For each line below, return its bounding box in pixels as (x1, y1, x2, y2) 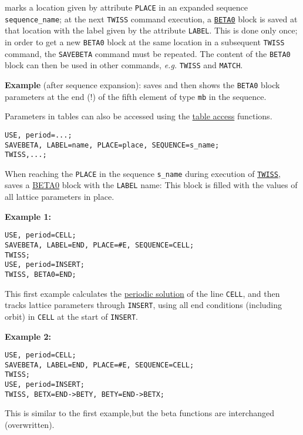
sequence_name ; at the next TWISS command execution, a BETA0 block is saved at (5, 12, 298, 25)
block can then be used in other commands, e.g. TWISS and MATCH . (5, 59, 243, 71)
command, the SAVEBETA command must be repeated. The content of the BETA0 (5, 47, 291, 59)
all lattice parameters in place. (5, 190, 115, 203)
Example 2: (5, 330, 51, 342)
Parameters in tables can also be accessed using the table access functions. (5, 110, 272, 122)
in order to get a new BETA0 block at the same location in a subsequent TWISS (5, 35, 285, 48)
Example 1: (5, 210, 51, 222)
